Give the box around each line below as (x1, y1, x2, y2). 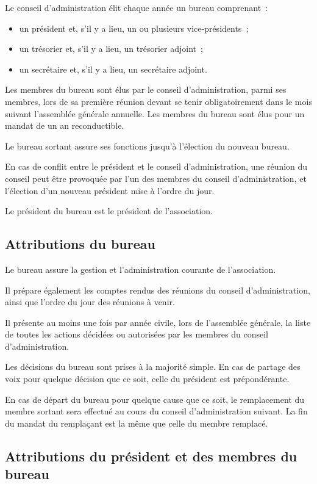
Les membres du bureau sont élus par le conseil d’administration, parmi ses (5, 83, 287, 96)
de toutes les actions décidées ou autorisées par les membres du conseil (5, 328, 268, 341)
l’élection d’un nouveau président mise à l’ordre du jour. (5, 184, 215, 197)
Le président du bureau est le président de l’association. (5, 204, 213, 217)
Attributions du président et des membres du (5, 446, 297, 465)
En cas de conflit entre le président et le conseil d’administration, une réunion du (5, 160, 308, 173)
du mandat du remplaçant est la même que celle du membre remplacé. (5, 416, 268, 429)
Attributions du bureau (5, 234, 155, 253)
